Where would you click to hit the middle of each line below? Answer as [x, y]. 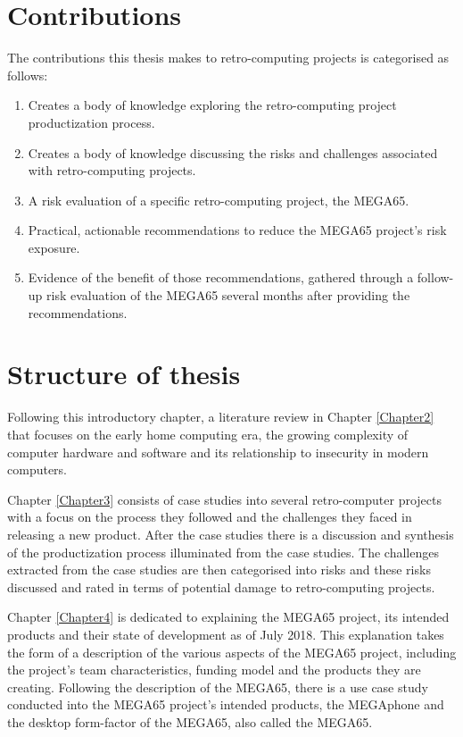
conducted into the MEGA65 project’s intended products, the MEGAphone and [226, 704]
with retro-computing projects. [112, 170]
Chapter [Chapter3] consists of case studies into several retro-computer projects [224, 499]
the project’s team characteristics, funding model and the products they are [214, 670]
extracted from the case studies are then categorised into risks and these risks [219, 569]
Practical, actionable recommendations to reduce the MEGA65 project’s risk [237, 230]
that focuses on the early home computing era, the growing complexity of [208, 434]
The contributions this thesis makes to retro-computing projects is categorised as [228, 58]
